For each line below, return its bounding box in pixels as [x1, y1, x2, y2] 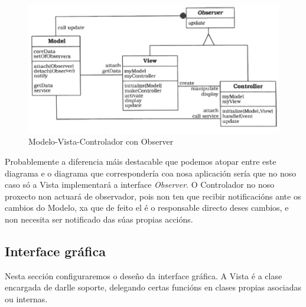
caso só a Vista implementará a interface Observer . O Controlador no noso [5, 178, 275, 191]
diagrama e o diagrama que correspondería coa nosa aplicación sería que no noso [5, 166, 297, 179]
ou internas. [5, 292, 48, 305]
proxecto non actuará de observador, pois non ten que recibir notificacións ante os [5, 190, 301, 202]
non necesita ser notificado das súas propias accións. [5, 213, 193, 225]
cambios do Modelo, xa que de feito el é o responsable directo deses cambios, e [5, 201, 289, 214]
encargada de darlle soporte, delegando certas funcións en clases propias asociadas [5, 281, 302, 293]
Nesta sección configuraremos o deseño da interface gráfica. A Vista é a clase [5, 269, 282, 282]
